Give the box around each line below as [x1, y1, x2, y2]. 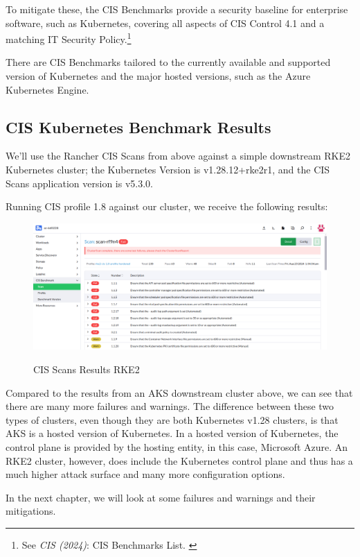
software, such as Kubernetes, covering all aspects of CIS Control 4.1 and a [6, 15, 325, 30]
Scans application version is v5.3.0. [6, 175, 154, 190]
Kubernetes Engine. [6, 82, 89, 96]
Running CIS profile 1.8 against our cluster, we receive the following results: [6, 199, 328, 214]
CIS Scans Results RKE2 [33, 361, 140, 376]
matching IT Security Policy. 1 [6, 30, 132, 46]
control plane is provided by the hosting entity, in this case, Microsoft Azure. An [6, 439, 348, 454]
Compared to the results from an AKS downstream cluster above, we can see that [6, 385, 353, 400]
